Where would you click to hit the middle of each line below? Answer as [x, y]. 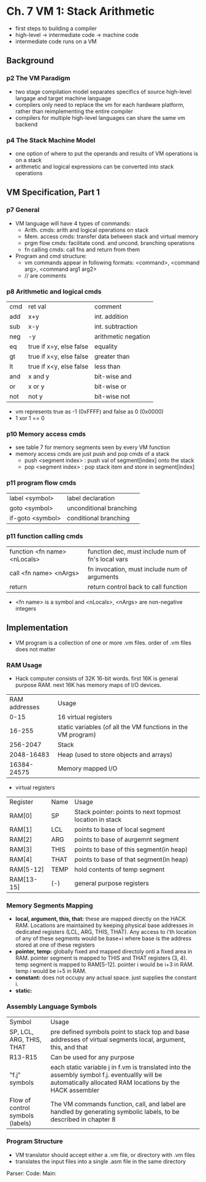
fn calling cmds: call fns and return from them [82, 249]
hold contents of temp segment [120, 869]
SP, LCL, [21, 1031]
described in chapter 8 [83, 1119]
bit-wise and [113, 376]
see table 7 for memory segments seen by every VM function [93, 447]
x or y [36, 386]
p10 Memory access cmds [46, 434]
